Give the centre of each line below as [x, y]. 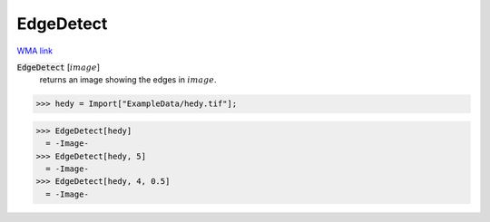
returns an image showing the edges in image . [128, 80]
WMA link [35, 51]
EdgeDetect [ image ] [58, 67]
